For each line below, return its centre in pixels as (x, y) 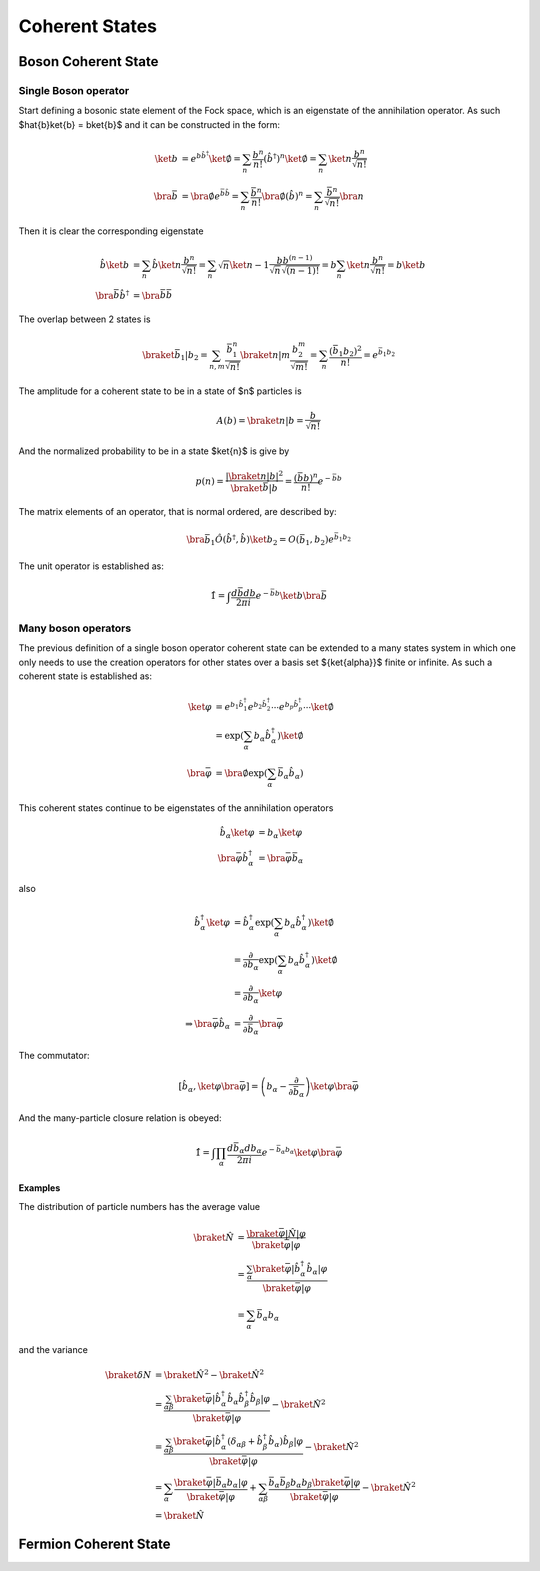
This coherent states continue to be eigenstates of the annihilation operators (176, 807)
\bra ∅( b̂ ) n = (287, 195)
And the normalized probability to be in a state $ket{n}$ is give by (154, 451)
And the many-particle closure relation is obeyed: (120, 1118)
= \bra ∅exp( (241, 773)
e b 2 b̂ (257, 706)
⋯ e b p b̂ (284, 706)
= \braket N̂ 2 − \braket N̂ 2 (209, 1373)
